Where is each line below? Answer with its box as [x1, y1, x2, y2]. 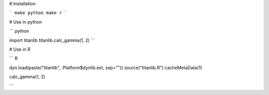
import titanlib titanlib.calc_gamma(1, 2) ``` [9, 37, 96, 43]
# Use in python [9, 19, 42, 25]
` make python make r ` [9, 10, 67, 16]
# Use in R [9, 46, 31, 52]
